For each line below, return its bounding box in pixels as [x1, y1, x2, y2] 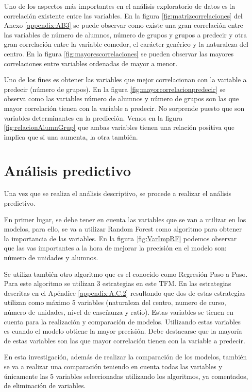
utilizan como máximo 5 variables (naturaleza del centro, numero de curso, [4, 297, 226, 307]
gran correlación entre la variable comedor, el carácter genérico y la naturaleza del [4, 39, 249, 49]
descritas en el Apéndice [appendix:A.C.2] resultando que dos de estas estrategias [4, 287, 246, 298]
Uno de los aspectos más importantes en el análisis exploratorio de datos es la [4, 1, 235, 11]
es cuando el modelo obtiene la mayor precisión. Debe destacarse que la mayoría [4, 326, 242, 336]
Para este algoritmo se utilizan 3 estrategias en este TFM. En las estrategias [4, 278, 231, 288]
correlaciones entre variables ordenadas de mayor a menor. [4, 58, 178, 68]
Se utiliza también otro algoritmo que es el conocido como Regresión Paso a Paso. [4, 268, 248, 279]
